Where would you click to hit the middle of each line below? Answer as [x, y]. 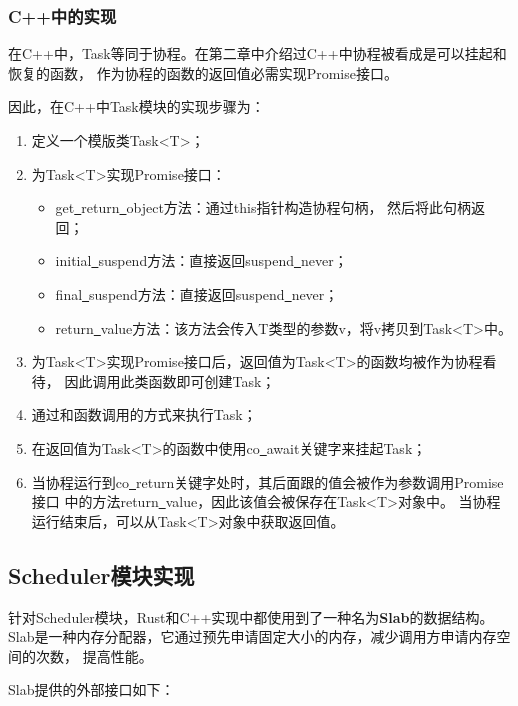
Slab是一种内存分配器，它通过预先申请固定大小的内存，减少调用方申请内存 [252, 636]
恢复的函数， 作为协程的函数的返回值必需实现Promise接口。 [203, 72]
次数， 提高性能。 [94, 655]
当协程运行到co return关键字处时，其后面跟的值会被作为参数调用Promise [267, 481]
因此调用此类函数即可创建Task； [170, 380]
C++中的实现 [62, 15]
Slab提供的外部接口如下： [91, 689]
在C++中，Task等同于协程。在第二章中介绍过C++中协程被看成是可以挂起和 [257, 53]
